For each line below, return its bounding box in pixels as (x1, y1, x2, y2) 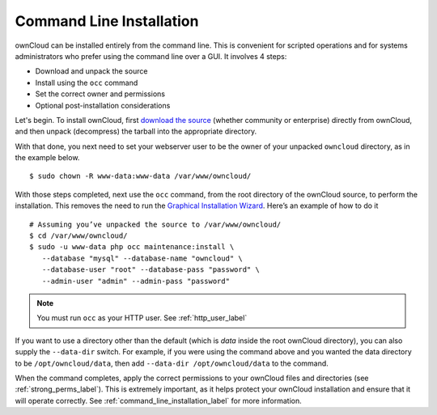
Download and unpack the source (35, 66, 148, 76)
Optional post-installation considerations (35, 100, 171, 110)
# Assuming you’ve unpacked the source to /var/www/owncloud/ (29, 219, 282, 229)
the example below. (15, 153, 80, 163)
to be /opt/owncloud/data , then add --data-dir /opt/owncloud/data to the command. (15, 358, 329, 368)
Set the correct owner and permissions (35, 89, 166, 99)
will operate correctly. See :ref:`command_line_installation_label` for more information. (15, 396, 303, 405)
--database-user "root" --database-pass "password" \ (41, 265, 261, 274)
